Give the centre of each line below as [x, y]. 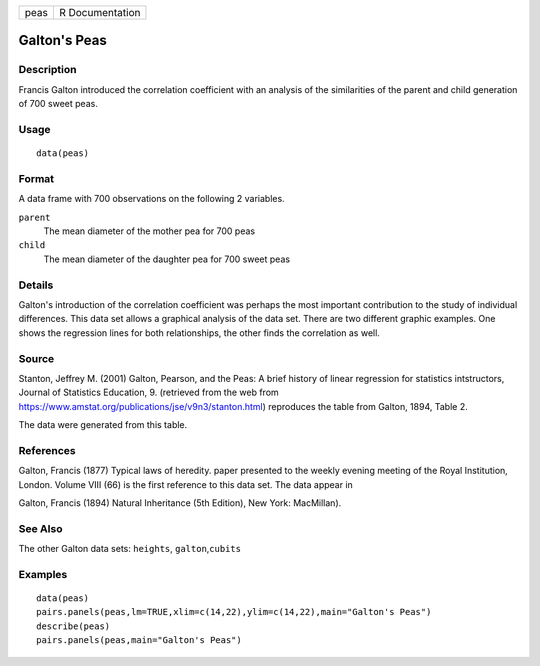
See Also [40, 528]
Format [36, 178]
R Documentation [99, 12]
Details [36, 285]
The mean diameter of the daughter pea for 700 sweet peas [166, 259]
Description [47, 70]
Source [36, 358]
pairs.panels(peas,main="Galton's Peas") [139, 640]
